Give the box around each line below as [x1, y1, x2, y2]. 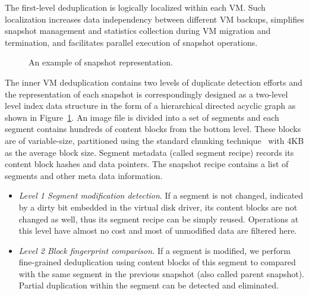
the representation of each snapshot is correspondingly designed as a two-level [5, 87, 288, 100]
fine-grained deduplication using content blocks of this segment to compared [18, 256, 296, 268]
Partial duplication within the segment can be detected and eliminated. [18, 279, 279, 291]
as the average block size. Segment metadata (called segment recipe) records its [5, 146, 294, 158]
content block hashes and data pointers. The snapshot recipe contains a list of [5, 158, 289, 170]
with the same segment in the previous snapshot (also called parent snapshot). [18, 267, 304, 280]
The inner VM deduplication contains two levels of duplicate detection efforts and [5, 76, 302, 88]
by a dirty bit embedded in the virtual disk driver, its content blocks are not [18, 200, 298, 213]
